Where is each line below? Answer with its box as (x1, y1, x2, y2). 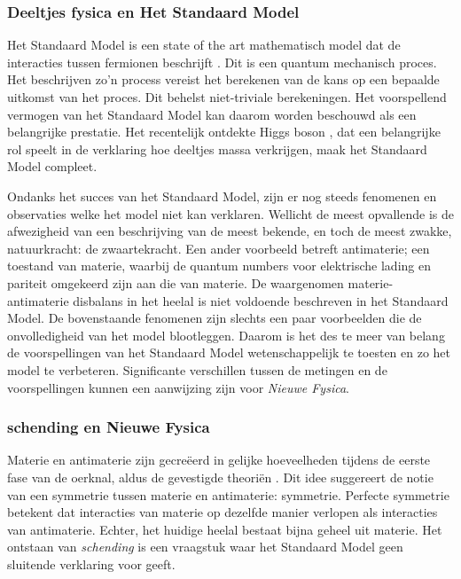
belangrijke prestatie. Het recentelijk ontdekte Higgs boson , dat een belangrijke (7, 122, 441, 141)
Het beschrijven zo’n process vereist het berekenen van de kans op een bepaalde (7, 70, 440, 89)
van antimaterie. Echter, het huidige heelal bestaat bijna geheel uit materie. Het (7, 520, 442, 538)
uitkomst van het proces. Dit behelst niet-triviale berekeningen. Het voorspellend (7, 88, 447, 106)
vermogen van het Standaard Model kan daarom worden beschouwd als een (7, 105, 417, 123)
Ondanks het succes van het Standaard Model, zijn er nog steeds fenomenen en (7, 186, 437, 205)
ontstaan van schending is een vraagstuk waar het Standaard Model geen (7, 537, 403, 556)
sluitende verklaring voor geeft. (7, 554, 176, 573)
